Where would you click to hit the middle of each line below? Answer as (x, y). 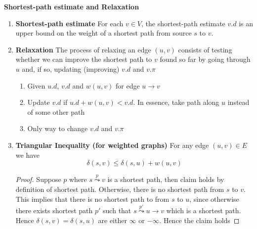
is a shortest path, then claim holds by (166, 179)
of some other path (56, 112)
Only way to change (58, 128)
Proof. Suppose (38, 179)
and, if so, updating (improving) (71, 69)
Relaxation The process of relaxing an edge (83, 49)
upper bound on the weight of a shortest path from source (104, 33)
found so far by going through (205, 59)
